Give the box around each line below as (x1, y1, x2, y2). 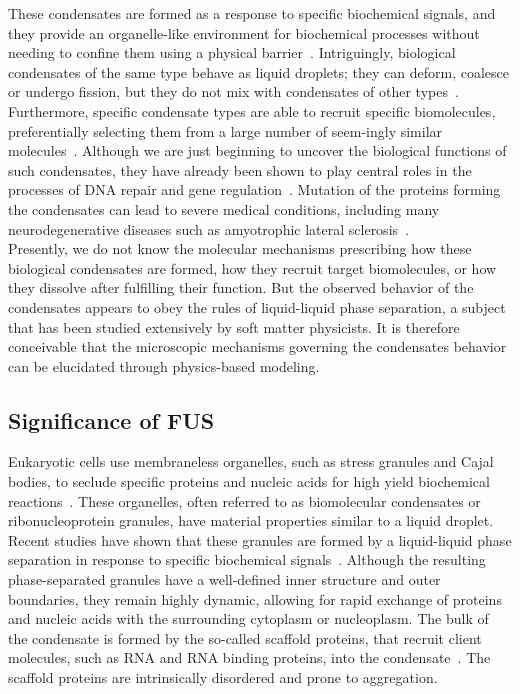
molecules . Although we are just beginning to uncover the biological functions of (8, 140, 507, 161)
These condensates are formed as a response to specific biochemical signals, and (8, 3, 496, 23)
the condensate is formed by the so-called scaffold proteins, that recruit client (8, 627, 482, 648)
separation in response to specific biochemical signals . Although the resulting (8, 549, 486, 570)
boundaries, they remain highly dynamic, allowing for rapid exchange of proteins (8, 588, 502, 609)
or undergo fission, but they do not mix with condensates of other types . (8, 81, 459, 102)
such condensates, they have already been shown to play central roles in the (8, 159, 472, 180)
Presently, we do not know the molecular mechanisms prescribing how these (8, 238, 472, 259)
